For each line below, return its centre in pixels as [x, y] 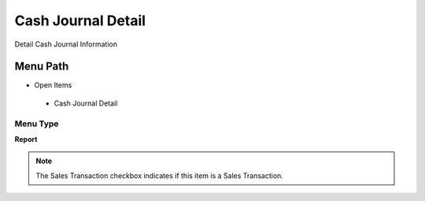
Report [26, 139]
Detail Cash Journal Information [66, 44]
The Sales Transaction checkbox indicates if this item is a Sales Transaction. [159, 175]
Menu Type [37, 124]
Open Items [53, 85]
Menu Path [42, 67]
